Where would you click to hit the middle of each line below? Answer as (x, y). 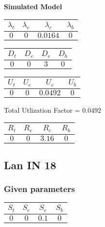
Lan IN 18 (30, 165)
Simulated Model (33, 6)
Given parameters (39, 188)
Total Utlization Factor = (42, 110)
